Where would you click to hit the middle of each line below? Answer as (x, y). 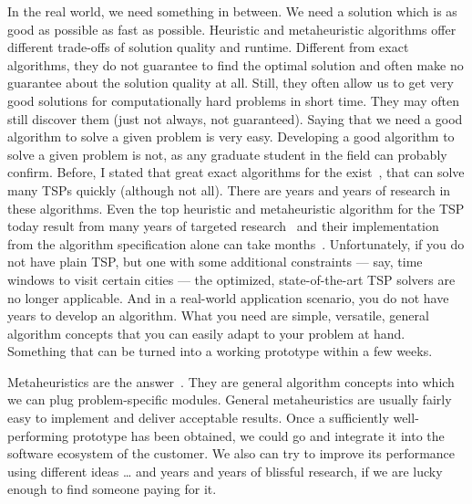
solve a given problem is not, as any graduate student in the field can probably (227, 154)
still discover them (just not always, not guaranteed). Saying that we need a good (235, 118)
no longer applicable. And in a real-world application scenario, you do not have (228, 297)
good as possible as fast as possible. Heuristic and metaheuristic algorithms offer (232, 29)
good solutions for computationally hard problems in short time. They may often (233, 100)
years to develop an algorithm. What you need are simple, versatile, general (218, 315)
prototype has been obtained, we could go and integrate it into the (258, 435)
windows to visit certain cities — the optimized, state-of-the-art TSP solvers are (231, 279)
